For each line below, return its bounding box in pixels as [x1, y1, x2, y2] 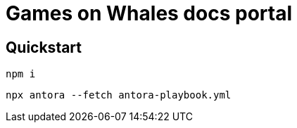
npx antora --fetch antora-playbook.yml [6, 89, 232, 101]
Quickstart [6, 38, 82, 56]
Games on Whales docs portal [6, 1, 292, 25]
